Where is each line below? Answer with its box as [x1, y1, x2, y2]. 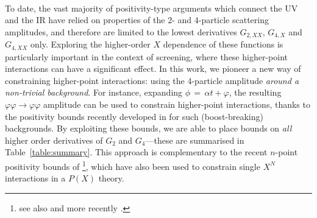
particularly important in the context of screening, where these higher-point [5, 50, 288, 63]
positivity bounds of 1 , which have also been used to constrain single [5, 158, 260, 172]
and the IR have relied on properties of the [5, 13, 165, 26]
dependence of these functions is [163, 38, 283, 51]
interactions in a [5, 172, 66, 185]
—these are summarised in [145, 133, 244, 146]
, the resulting [229, 86, 282, 99]
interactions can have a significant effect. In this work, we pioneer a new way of [5, 62, 301, 75]
